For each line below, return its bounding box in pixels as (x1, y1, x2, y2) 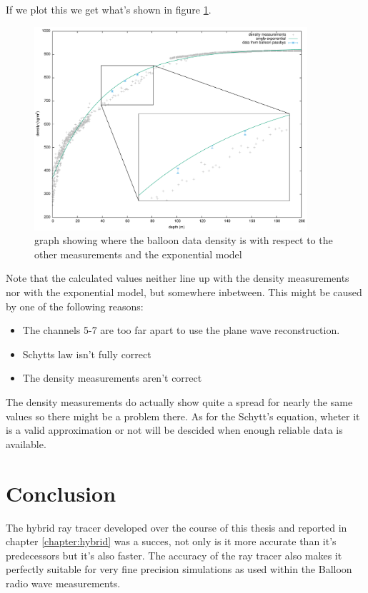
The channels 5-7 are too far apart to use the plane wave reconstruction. (22, 323, 340, 338)
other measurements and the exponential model (34, 246, 242, 261)
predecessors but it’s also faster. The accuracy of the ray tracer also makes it (6, 547, 342, 562)
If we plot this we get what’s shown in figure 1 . (6, 2, 212, 16)
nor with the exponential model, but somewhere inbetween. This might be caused (6, 285, 362, 300)
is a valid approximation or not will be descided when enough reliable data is (6, 422, 343, 437)
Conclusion (6, 478, 116, 507)
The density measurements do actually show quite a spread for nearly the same (6, 395, 353, 409)
